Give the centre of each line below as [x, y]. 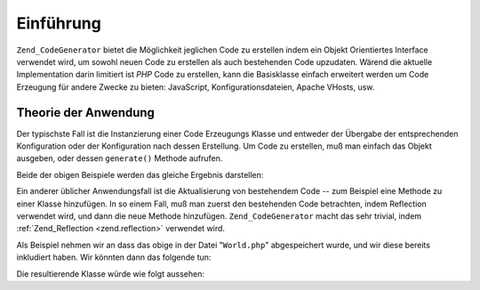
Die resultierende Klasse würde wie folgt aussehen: [110, 274]
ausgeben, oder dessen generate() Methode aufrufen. [120, 158]
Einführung [59, 23]
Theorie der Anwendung [86, 113]
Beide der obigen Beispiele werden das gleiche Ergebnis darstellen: [140, 174]
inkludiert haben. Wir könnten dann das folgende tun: [114, 257]
